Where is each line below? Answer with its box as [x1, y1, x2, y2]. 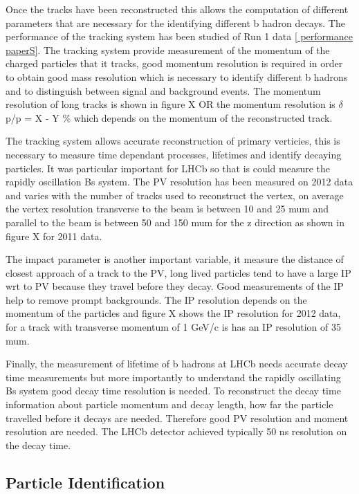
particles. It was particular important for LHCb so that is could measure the [6, 161, 331, 175]
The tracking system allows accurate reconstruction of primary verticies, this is [6, 134, 340, 148]
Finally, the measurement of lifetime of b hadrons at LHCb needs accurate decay [6, 356, 348, 371]
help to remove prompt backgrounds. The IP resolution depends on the [6, 292, 307, 307]
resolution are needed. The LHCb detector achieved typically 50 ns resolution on [6, 424, 347, 439]
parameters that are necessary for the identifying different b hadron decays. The [6, 15, 345, 30]
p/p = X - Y [6, 110, 59, 125]
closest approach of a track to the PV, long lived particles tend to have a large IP [6, 265, 351, 280]
